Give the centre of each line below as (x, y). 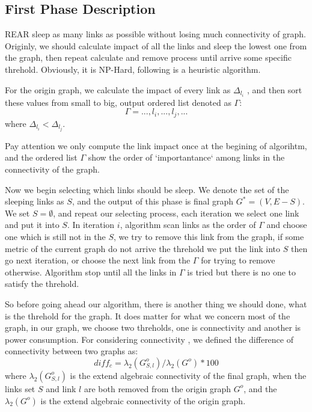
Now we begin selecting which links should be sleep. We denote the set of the (147, 189)
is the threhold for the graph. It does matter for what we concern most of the (148, 315)
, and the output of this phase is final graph (153, 201)
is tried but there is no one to (242, 272)
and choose (287, 225)
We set (17, 213)
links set (20, 388)
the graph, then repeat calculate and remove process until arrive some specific (148, 57)
